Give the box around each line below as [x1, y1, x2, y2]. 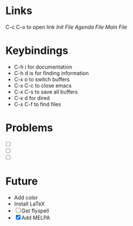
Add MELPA [21, 214, 50, 221]
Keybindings [5, 44, 69, 57]
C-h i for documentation [13, 63, 73, 70]
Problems [5, 121, 53, 135]
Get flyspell [21, 207, 49, 214]
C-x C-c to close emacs [13, 82, 72, 89]
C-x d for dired [13, 94, 50, 101]
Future [5, 174, 39, 188]
